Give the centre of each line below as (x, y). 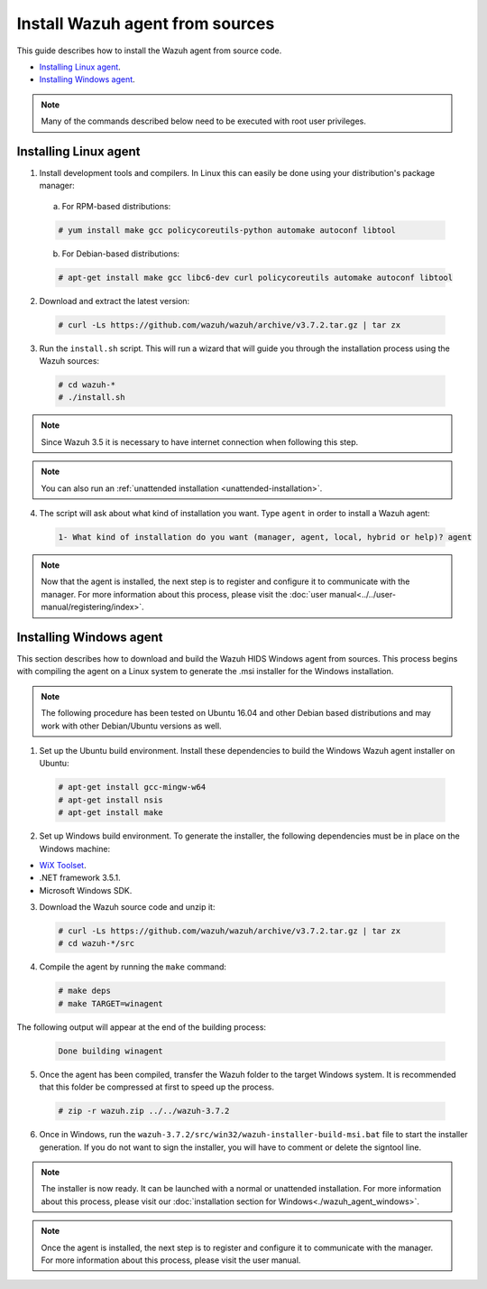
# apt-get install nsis (111, 800)
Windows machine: (75, 849)
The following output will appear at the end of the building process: (141, 1027)
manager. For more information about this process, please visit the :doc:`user (184, 594)
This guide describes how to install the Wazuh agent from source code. (149, 51)
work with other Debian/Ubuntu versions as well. (131, 726)
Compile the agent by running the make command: (133, 967)
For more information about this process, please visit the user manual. (171, 1260)
